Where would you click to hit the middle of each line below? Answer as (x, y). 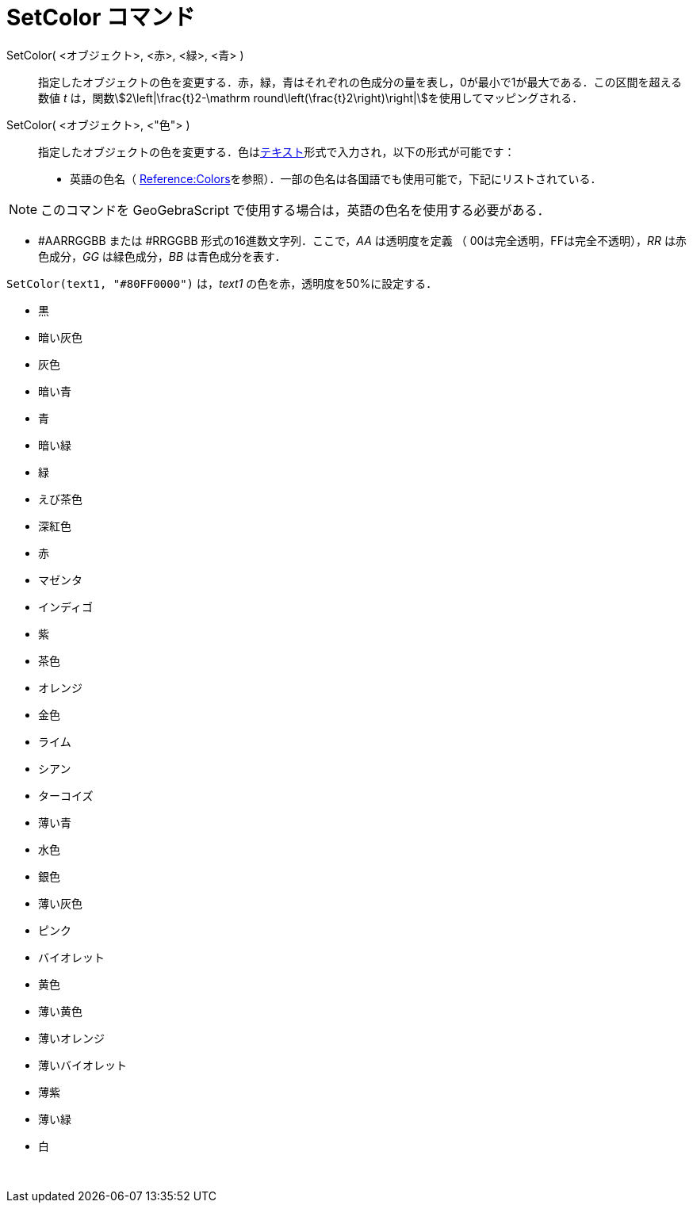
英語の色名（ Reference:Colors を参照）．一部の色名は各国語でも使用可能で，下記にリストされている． (336, 178)
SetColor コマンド (101, 17)
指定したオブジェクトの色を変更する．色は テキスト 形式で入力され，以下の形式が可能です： (277, 151)
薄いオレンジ (71, 1038)
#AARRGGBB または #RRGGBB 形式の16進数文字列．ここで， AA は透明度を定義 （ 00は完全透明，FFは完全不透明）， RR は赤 (362, 240)
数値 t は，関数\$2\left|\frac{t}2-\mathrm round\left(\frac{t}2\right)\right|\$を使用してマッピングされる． (311, 98)
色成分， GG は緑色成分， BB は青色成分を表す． (162, 256)
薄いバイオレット (82, 1065)
